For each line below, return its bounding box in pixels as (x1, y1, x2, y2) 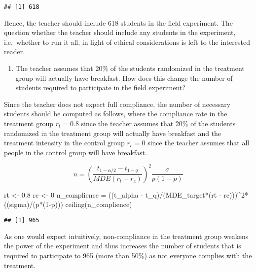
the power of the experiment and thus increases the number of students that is (4, 240, 241, 251)
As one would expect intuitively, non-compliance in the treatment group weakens (4, 231, 249, 241)
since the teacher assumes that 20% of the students (81, 118, 236, 128)
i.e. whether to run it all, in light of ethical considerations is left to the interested (4, 36, 251, 47)
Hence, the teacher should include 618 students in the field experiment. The (4, 17, 233, 28)
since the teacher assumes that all (147, 137, 250, 148)
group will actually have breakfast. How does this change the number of (15, 72, 233, 83)
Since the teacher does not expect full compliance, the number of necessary (4, 99, 231, 109)
